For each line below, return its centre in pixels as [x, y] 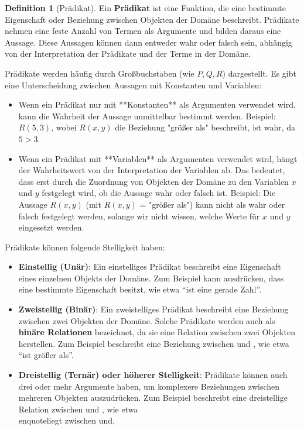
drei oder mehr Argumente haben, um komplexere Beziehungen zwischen [149, 386]
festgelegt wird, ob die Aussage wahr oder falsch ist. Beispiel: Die [159, 193]
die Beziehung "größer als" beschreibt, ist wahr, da [205, 127]
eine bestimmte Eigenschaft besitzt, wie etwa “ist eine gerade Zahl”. [140, 289]
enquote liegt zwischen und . [67, 420]
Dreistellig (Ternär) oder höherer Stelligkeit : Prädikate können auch [153, 375]
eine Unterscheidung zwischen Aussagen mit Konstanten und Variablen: [133, 85]
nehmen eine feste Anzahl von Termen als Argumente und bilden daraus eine [143, 31]
